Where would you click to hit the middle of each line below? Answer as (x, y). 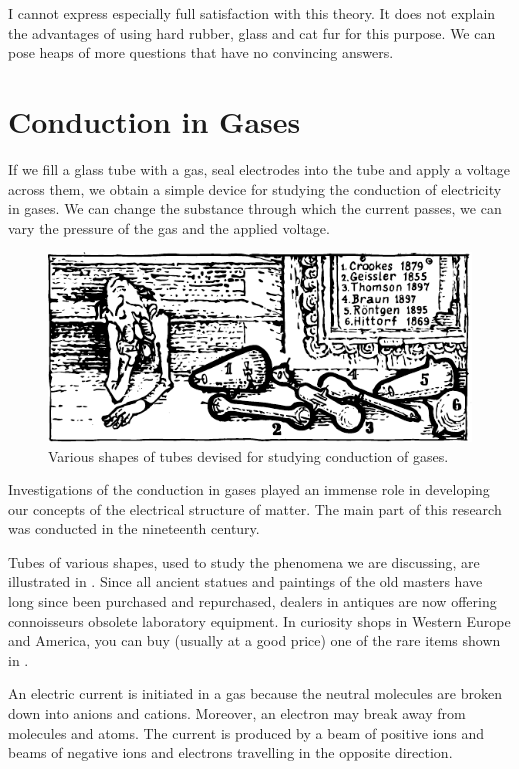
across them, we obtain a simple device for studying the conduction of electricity (255, 188)
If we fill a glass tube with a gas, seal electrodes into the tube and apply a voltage (259, 168)
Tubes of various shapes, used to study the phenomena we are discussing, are (244, 561)
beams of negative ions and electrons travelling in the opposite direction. (230, 752)
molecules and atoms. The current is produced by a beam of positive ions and (246, 732)
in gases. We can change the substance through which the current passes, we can (255, 208)
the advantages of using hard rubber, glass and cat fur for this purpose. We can (252, 32)
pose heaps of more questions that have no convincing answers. (201, 52)
